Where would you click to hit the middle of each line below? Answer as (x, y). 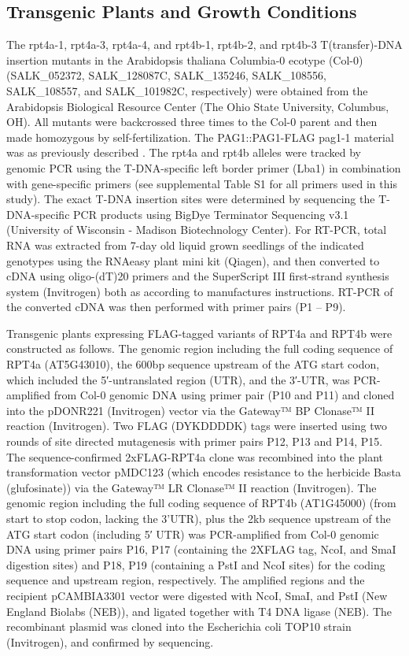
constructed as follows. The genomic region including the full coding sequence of (200, 348)
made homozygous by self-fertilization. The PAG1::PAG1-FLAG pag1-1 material (200, 137)
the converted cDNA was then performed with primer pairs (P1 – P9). (176, 307)
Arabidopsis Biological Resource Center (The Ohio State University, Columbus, (198, 106)
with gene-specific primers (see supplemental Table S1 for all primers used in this (202, 183)
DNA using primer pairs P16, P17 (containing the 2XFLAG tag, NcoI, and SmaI (201, 549)
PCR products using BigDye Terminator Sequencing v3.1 (211, 214)
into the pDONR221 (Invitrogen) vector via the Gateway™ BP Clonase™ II (190, 410)
